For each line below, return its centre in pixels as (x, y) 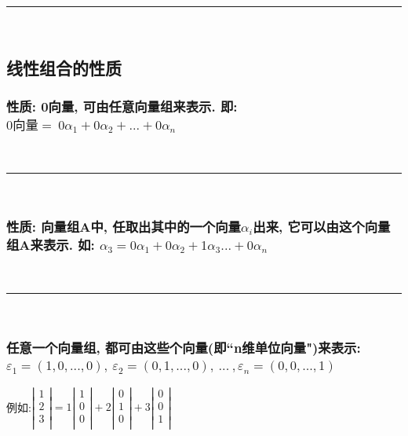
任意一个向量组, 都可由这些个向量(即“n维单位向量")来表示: (184, 347)
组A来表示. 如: (51, 245)
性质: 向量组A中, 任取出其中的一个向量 (124, 227)
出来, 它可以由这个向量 (322, 227)
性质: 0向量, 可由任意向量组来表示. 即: (122, 106)
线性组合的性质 (64, 67)
